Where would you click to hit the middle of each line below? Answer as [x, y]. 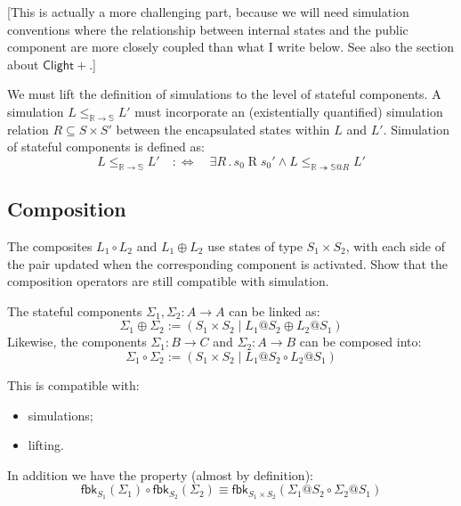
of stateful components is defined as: [106, 147]
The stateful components [75, 310]
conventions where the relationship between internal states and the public [208, 29]
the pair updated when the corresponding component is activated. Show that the [227, 263]
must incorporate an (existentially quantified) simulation [289, 111]
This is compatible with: [73, 384]
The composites [50, 245]
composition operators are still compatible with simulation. [168, 281]
